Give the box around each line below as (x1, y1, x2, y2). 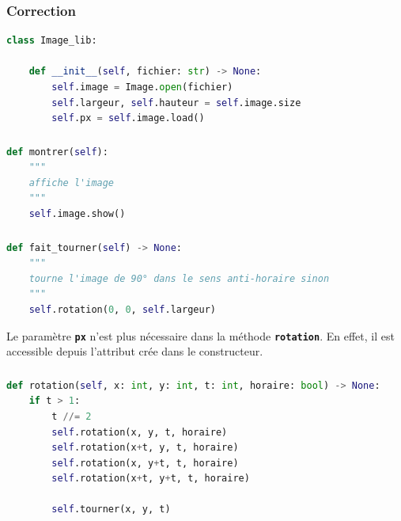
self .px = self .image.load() (51, 112, 205, 124)
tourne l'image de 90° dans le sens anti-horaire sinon (28, 272, 330, 284)
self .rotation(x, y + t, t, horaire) (51, 457, 239, 469)
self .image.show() (28, 208, 126, 220)
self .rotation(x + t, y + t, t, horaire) (51, 473, 250, 485)
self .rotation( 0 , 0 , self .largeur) (28, 303, 216, 315)
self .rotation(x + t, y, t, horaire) (51, 442, 239, 454)
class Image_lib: (6, 35, 97, 47)
